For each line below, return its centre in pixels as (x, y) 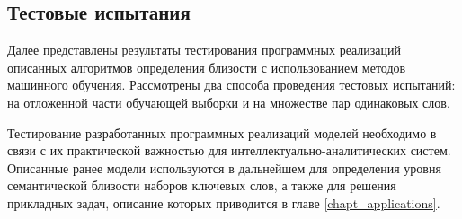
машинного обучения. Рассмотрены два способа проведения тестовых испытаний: (231, 85)
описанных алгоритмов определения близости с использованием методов (207, 67)
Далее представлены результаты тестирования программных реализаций (204, 50)
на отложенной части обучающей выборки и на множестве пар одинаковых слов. (229, 102)
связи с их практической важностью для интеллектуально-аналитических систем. (229, 150)
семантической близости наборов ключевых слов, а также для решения (202, 185)
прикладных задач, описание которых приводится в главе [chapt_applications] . (224, 202)
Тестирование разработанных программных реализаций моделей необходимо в (222, 132)
